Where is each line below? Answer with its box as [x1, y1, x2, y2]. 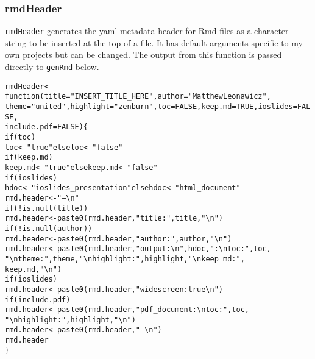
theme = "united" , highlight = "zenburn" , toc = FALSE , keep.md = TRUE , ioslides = [5, 102, 297, 112]
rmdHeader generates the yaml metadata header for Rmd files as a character [5, 24, 289, 37]
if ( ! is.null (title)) [5, 204, 88, 213]
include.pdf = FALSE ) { [5, 123, 88, 132]
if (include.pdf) [5, 295, 71, 304]
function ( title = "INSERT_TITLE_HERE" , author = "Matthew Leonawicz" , [5, 92, 271, 101]
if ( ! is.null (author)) [5, 224, 93, 233]
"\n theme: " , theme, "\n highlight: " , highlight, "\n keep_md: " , [5, 254, 245, 263]
